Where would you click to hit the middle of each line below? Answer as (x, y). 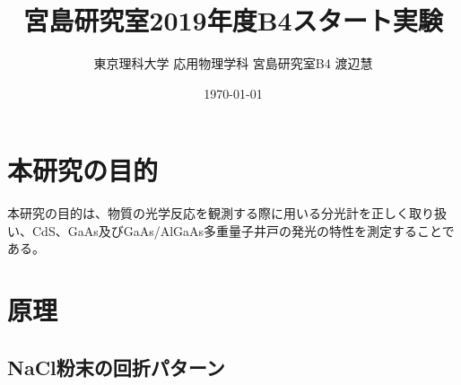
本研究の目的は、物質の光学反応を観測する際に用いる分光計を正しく (208, 213)
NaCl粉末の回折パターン (116, 367)
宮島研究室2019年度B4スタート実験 (233, 20)
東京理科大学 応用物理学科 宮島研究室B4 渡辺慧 (233, 63)
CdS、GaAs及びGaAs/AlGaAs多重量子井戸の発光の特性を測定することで (243, 230)
